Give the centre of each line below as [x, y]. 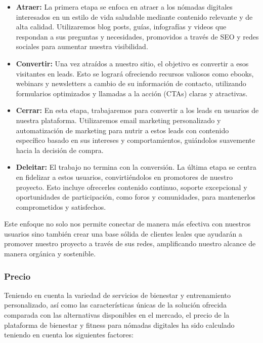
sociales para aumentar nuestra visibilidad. [82, 46]
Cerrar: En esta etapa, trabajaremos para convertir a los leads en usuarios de [137, 110]
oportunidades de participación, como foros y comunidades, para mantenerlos [136, 197]
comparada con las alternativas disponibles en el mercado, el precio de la [117, 315]
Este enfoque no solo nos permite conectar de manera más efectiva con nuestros [127, 224]
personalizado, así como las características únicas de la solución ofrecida [116, 305]
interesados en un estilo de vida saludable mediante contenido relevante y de [134, 16]
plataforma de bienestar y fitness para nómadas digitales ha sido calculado [119, 325]
